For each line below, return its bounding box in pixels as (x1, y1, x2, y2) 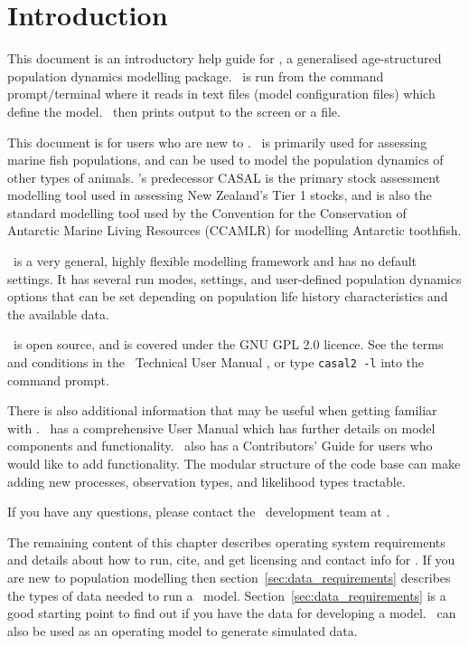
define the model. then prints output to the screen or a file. (7, 101, 341, 120)
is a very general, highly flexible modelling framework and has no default (13, 252, 417, 271)
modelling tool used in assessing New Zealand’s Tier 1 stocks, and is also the (7, 185, 432, 204)
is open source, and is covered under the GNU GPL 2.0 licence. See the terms (13, 335, 444, 354)
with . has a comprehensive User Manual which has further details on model (7, 418, 436, 437)
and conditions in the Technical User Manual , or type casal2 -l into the (7, 353, 424, 372)
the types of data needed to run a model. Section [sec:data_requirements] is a (7, 585, 446, 604)
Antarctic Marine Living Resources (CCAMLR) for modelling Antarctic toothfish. (7, 221, 462, 240)
